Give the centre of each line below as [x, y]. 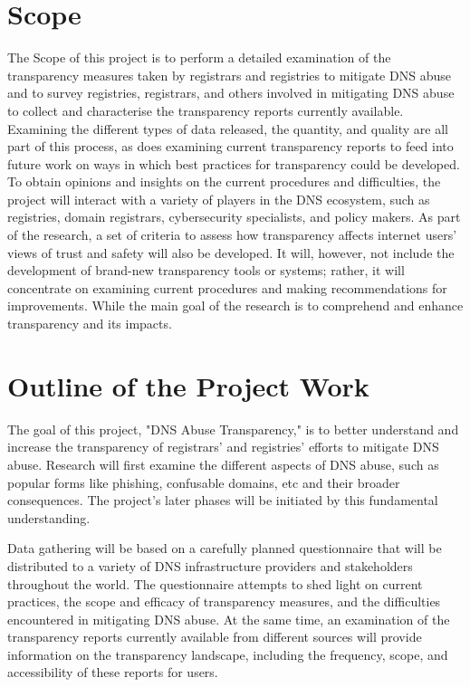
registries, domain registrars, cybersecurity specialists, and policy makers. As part [234, 217]
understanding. [49, 517]
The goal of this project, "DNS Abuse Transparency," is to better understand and [233, 429]
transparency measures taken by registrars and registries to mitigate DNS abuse [229, 75]
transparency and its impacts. [90, 324]
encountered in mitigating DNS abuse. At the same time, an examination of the [229, 619]
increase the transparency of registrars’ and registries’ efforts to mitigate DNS [223, 447]
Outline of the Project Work [188, 385]
